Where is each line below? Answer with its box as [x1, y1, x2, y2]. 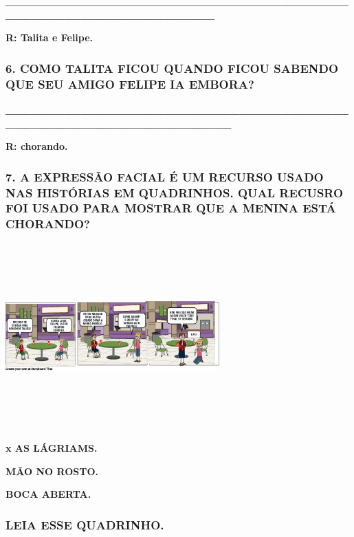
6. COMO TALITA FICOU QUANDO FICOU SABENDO [5, 59, 339, 76]
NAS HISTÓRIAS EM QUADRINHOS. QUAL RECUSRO [5, 184, 344, 201]
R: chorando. [5, 139, 68, 153]
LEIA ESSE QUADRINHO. [5, 516, 164, 533]
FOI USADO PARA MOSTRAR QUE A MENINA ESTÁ [5, 199, 336, 217]
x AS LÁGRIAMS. [5, 441, 98, 455]
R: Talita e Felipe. [5, 30, 93, 45]
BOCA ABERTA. [5, 487, 91, 501]
